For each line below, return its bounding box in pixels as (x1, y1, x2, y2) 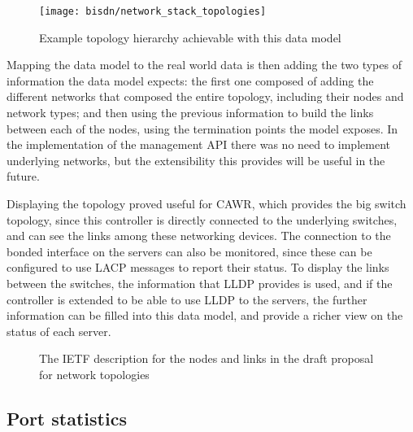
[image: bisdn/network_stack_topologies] (39, 6, 267, 17)
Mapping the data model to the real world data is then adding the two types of (7, 56, 402, 73)
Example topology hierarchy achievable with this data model (39, 28, 341, 46)
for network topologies (39, 365, 150, 382)
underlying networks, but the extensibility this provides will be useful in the (7, 151, 385, 168)
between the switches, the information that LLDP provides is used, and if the (7, 274, 393, 291)
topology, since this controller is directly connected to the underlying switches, (7, 211, 398, 228)
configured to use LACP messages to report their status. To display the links (7, 259, 389, 276)
